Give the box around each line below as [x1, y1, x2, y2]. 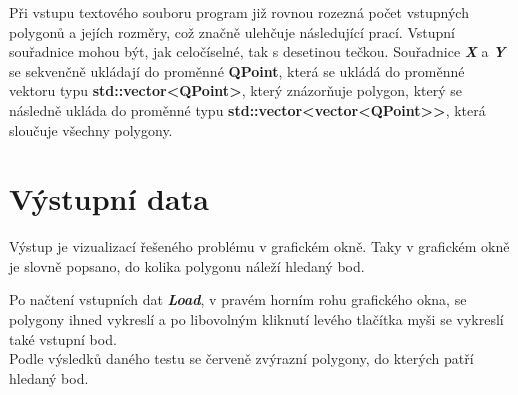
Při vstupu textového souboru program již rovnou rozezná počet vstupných [9, 2, 469, 22]
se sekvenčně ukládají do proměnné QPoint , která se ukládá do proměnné [9, 60, 465, 81]
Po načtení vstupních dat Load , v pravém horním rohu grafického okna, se [9, 289, 467, 310]
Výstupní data [9, 178, 209, 219]
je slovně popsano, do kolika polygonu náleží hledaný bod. [9, 255, 365, 276]
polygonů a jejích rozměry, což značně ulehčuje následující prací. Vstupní [9, 21, 455, 42]
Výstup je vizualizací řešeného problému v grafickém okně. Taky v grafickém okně [9, 236, 510, 257]
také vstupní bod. [9, 328, 117, 349]
